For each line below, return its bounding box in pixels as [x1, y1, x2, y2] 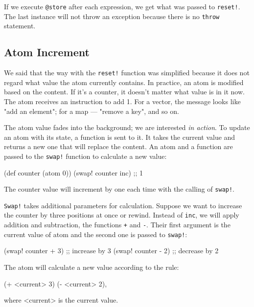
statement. [4, 21, 36, 31]
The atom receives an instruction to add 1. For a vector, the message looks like [4, 96, 241, 106]
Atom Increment [4, 44, 90, 60]
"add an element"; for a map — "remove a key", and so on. [4, 106, 179, 116]
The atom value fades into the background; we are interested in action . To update [4, 122, 250, 132]
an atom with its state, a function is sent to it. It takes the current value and [4, 132, 235, 142]
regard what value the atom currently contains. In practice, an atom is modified [4, 77, 244, 87]
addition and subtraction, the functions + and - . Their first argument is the [4, 219, 231, 230]
